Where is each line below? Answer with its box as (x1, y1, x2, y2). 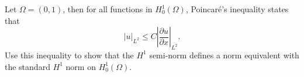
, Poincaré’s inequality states (185, 3, 289, 15)
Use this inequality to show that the (5, 48, 134, 61)
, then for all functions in (63, 3, 153, 15)
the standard (5, 60, 50, 72)
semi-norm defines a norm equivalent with (149, 48, 299, 61)
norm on (65, 60, 96, 72)
